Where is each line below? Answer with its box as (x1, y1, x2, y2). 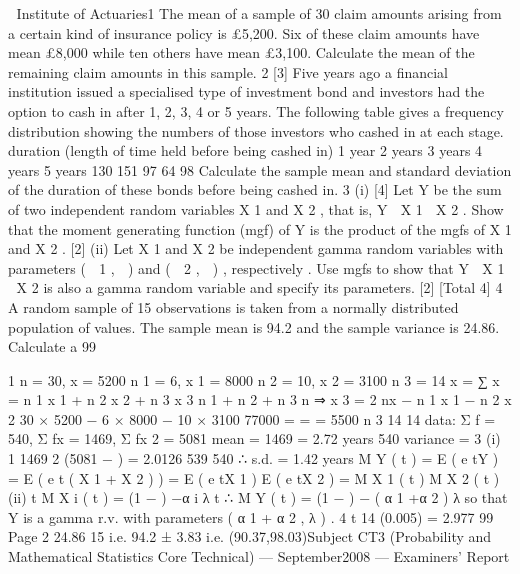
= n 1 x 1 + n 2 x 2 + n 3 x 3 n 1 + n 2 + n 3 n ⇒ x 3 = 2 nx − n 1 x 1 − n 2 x (8, 389, 512, 410)
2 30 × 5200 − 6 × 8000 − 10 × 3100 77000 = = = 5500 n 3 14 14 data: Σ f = (8, 408, 496, 429)
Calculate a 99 (8, 336, 96, 357)
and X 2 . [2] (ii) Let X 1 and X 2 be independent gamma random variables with (8, 238, 504, 259)
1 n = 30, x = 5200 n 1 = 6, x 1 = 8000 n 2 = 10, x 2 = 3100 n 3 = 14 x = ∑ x (8, 369, 500, 390)
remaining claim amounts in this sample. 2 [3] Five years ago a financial (8, 61, 449, 82)
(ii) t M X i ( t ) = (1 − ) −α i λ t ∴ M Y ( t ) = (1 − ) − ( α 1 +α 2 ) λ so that (8, 487, 508, 508)
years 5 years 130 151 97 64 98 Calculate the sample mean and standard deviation (8, 159, 512, 180)
